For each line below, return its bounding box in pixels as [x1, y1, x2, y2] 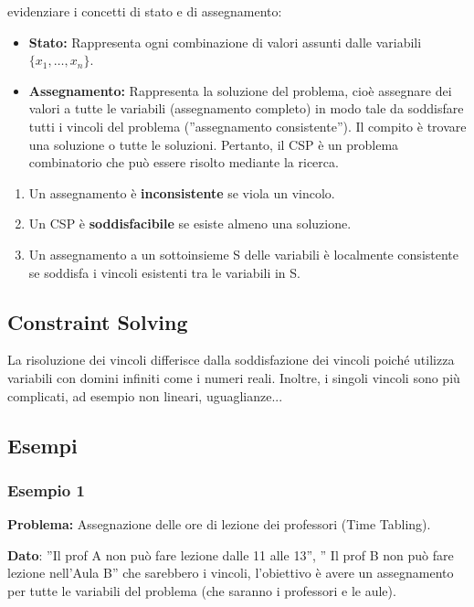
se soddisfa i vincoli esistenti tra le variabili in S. [28, 262, 300, 282]
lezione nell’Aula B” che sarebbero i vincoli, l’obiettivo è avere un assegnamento [7, 563, 454, 582]
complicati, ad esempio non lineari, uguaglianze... [7, 386, 283, 405]
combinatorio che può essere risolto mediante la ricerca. [28, 153, 339, 172]
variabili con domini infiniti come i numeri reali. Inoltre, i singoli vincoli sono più [7, 367, 460, 387]
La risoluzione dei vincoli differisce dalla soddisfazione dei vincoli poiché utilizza [7, 350, 455, 369]
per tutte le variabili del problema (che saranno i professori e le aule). [7, 580, 396, 600]
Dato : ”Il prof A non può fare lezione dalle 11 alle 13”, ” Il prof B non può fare [7, 545, 454, 564]
